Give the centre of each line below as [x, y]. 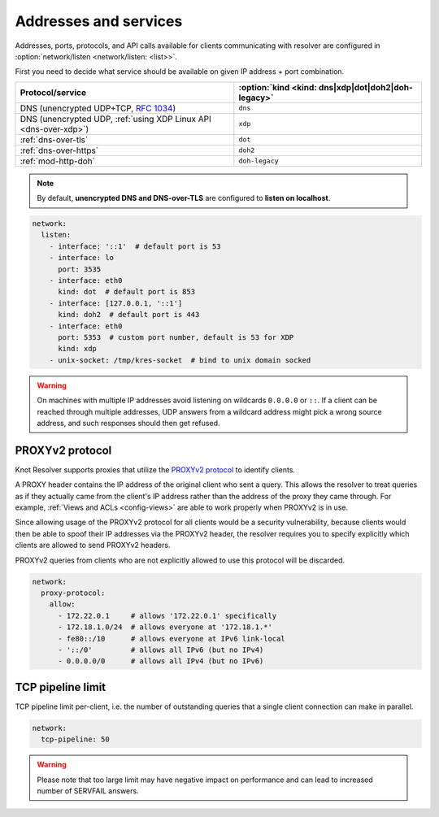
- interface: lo [81, 258]
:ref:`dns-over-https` [59, 150]
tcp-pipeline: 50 [75, 739]
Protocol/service [53, 92]
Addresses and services [99, 21]
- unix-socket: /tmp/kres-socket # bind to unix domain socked [180, 360]
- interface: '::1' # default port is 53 [135, 246]
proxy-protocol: [73, 593]
